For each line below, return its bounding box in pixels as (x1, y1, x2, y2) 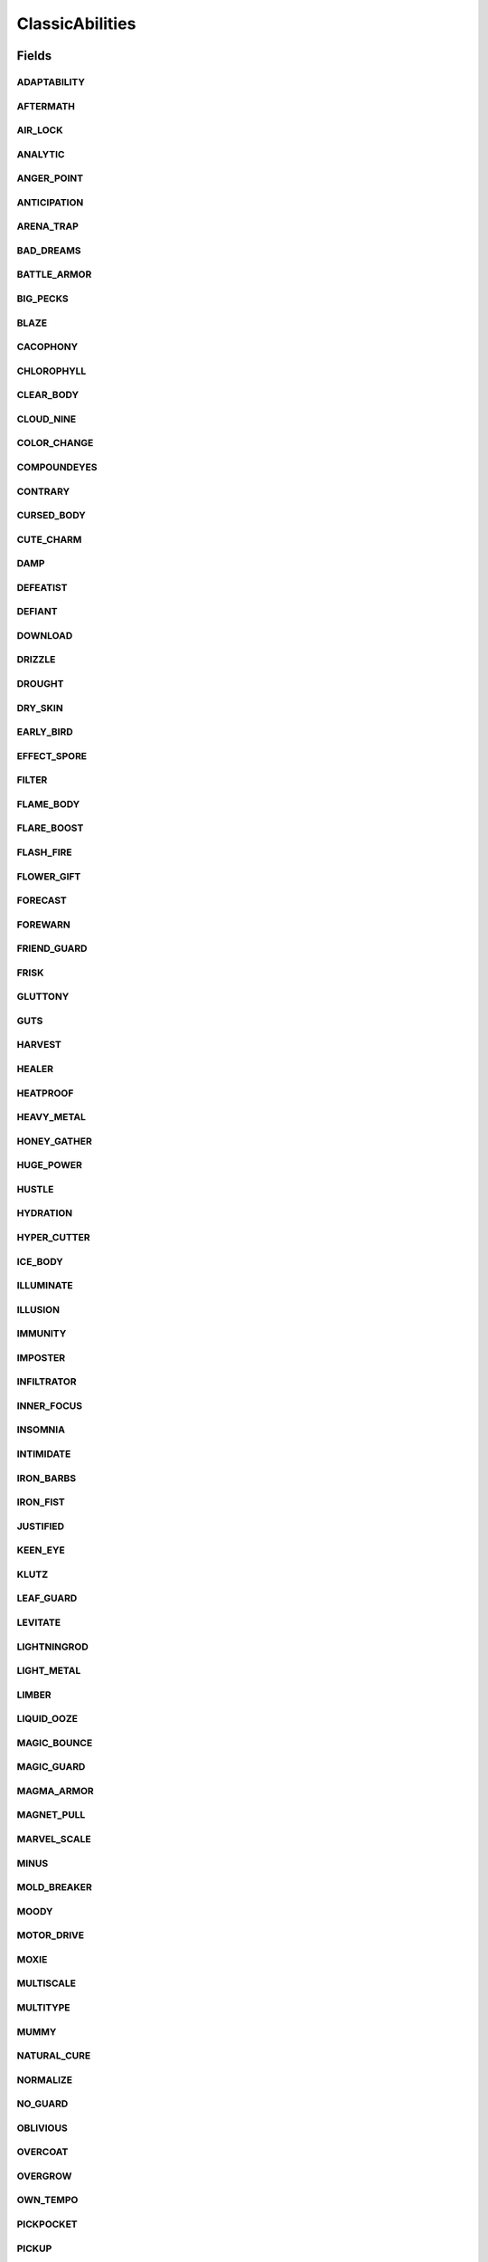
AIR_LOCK (16, 124, 63, 137)
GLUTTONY (16, 991, 70, 1003)
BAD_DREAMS (16, 244, 81, 257)
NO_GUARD (16, 2097, 69, 2110)
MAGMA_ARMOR (16, 1784, 94, 1797)
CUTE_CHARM (16, 533, 82, 546)
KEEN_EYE (16, 1544, 65, 1556)
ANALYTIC (16, 147, 65, 160)
